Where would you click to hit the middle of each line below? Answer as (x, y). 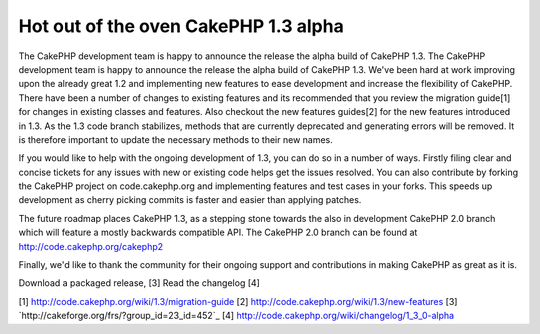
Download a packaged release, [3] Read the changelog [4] (139, 283)
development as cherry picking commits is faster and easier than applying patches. (190, 200)
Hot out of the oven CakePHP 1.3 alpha (181, 26)
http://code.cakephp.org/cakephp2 (91, 246)
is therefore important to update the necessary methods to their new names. (176, 139)
